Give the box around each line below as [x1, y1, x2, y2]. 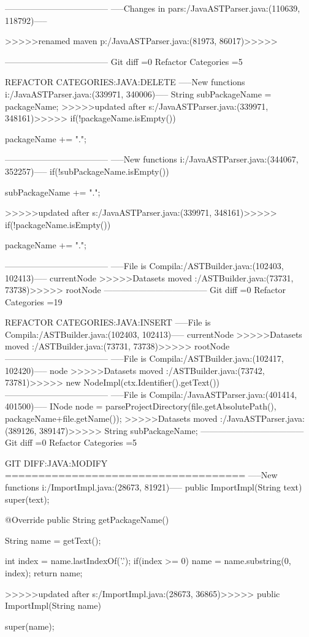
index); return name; [5, 566, 83, 579]
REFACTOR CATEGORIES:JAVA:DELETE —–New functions [5, 75, 245, 88]
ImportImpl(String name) [5, 599, 101, 612]
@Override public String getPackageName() [5, 513, 169, 526]
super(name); [5, 619, 55, 632]
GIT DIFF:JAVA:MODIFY [5, 456, 108, 469]
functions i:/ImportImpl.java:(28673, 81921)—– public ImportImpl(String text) [5, 481, 302, 493]
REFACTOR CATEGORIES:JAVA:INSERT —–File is [5, 316, 211, 329]
